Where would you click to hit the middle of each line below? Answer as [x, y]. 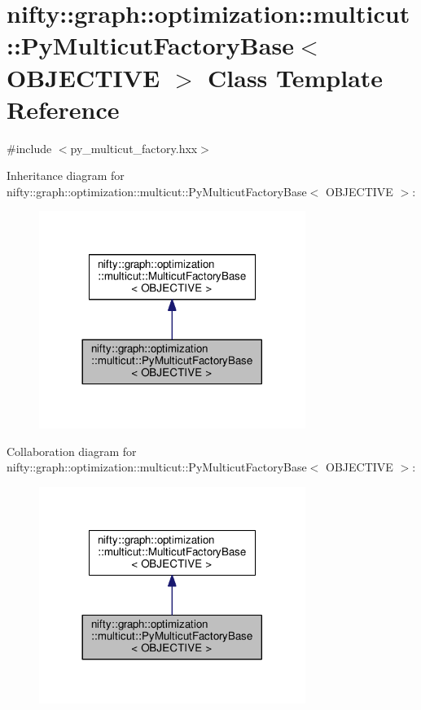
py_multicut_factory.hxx [134, 148]
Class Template [296, 77]
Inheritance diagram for [66, 175]
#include [29, 148]
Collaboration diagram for [72, 451]
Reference [63, 109]
